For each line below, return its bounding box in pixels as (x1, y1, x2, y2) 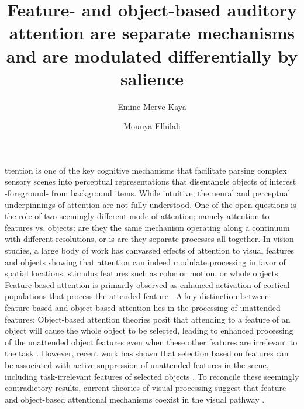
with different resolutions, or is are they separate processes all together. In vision (5, 233, 294, 245)
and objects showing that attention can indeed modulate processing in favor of (5, 255, 286, 268)
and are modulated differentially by (6, 43, 298, 67)
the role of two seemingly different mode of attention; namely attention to (5, 210, 270, 222)
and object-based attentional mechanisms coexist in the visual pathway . (5, 393, 265, 405)
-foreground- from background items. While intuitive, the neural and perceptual (5, 187, 291, 199)
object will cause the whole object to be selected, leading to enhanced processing (5, 324, 293, 337)
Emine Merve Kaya (118, 100, 186, 112)
